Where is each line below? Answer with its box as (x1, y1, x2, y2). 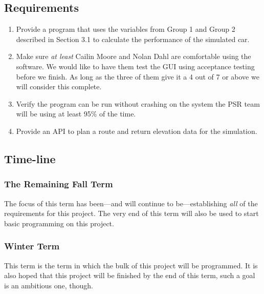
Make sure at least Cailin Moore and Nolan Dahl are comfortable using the (16, 51, 251, 62)
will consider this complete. (16, 81, 102, 92)
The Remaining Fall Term (4, 178, 113, 190)
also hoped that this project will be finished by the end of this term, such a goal (4, 270, 255, 281)
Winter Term (4, 240, 60, 252)
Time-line (4, 150, 56, 166)
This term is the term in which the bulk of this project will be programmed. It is (4, 260, 258, 270)
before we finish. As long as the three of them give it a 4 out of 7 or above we (16, 71, 259, 82)
